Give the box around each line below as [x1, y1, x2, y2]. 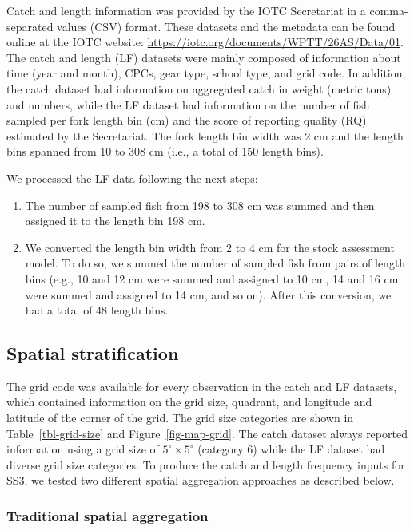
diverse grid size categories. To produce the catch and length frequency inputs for [6, 456, 405, 473]
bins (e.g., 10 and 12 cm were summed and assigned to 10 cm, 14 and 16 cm [25, 270, 399, 287]
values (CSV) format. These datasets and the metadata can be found [57, 18, 396, 34]
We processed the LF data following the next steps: [6, 169, 258, 186]
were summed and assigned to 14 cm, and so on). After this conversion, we [25, 286, 392, 303]
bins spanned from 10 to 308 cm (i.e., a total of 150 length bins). [6, 143, 324, 160]
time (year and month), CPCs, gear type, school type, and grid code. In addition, [6, 65, 406, 81]
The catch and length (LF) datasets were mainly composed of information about [6, 49, 401, 65]
